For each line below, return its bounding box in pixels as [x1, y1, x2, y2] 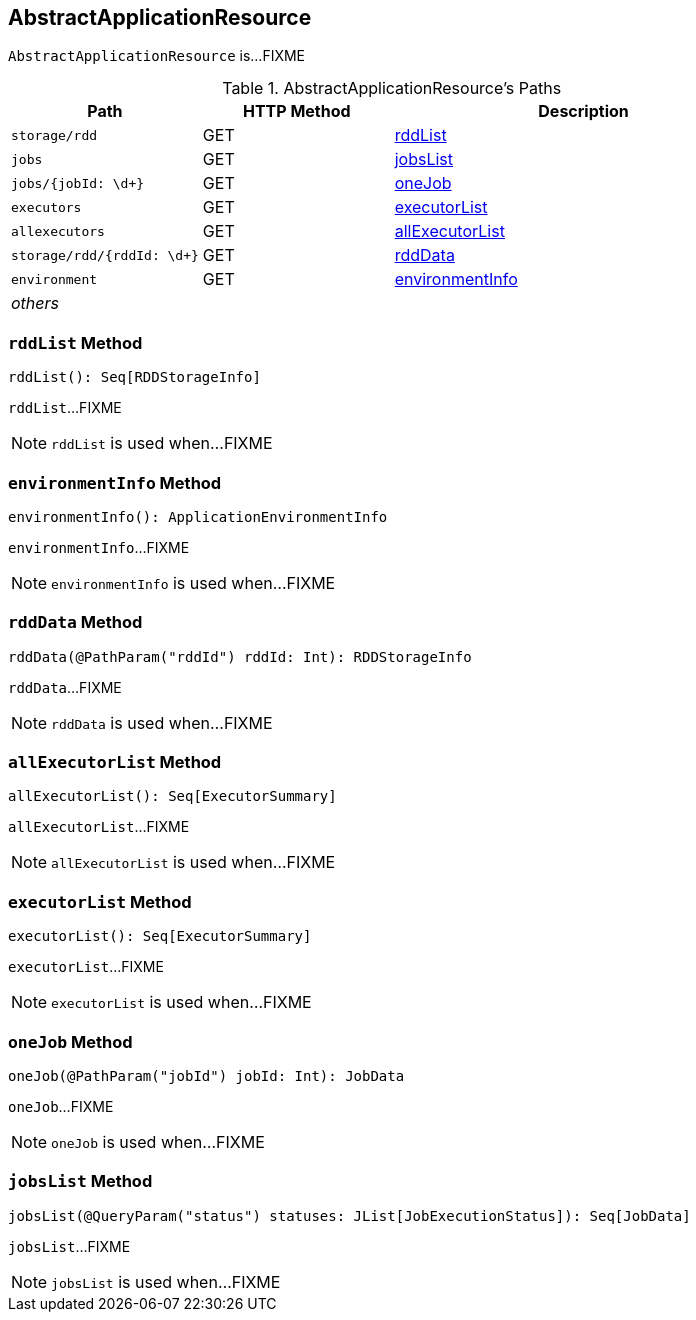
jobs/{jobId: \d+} [11, 175, 145, 191]
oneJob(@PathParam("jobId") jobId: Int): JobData [8, 1067, 405, 1084]
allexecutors [11, 223, 105, 239]
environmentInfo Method [8, 472, 222, 493]
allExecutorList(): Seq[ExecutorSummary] [8, 788, 337, 805]
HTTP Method [242, 101, 351, 122]
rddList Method [8, 332, 143, 353]
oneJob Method [8, 1031, 133, 1052]
